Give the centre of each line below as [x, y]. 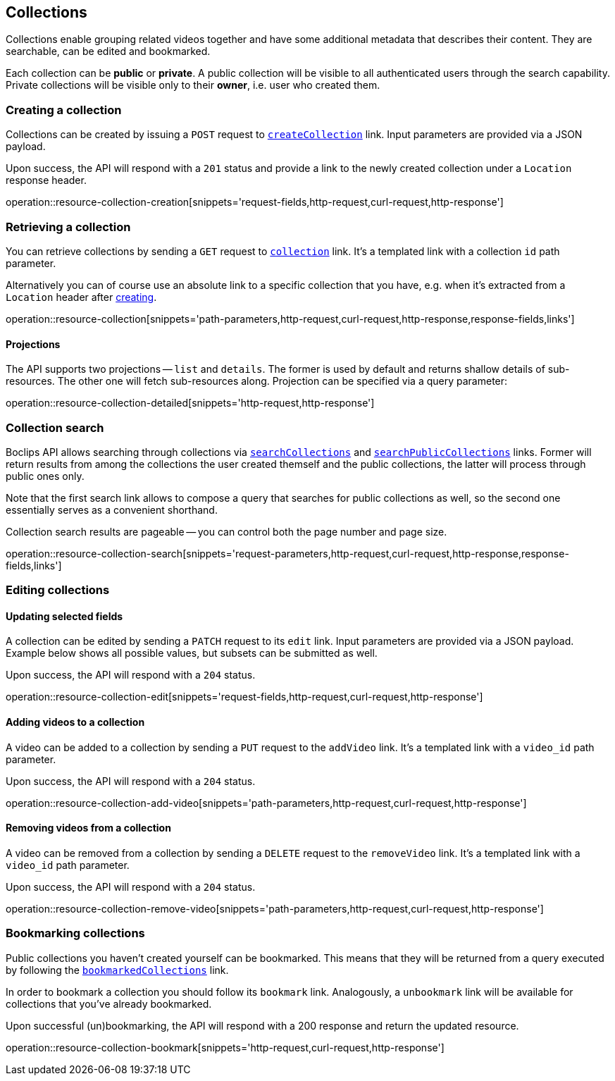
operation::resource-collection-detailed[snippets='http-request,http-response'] [190, 403]
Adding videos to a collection [75, 722]
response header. [46, 180]
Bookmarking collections [75, 933]
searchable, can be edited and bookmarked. [108, 51]
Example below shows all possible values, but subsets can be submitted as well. [192, 653]
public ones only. [45, 476]
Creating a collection [64, 110]
